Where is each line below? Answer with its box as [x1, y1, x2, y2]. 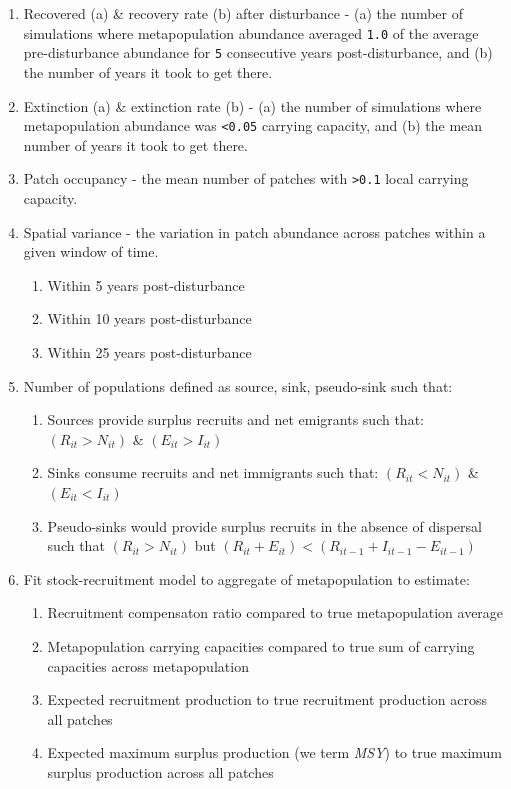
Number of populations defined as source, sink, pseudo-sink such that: [23, 375, 453, 396]
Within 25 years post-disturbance [47, 341, 252, 362]
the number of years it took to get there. [23, 61, 273, 82]
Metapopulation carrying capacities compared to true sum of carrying [47, 635, 475, 656]
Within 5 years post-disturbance [47, 274, 245, 295]
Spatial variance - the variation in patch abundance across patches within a [23, 221, 486, 242]
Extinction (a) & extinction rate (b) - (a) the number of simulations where [23, 95, 482, 116]
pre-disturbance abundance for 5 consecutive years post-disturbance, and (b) [23, 42, 493, 63]
